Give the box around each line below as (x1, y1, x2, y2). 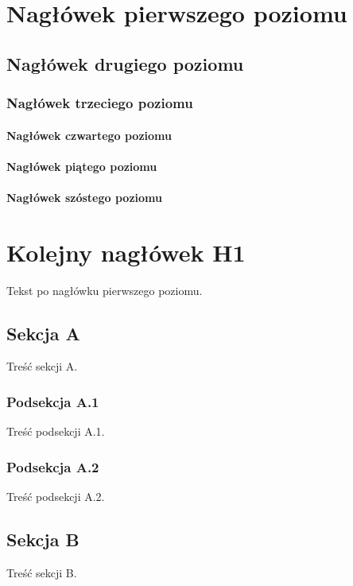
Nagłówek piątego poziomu (6, 157, 157, 174)
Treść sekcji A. (6, 358, 78, 374)
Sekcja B (6, 527, 80, 552)
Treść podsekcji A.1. (6, 423, 105, 440)
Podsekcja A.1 (6, 392, 99, 411)
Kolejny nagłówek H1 (6, 235, 246, 268)
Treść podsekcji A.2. (6, 488, 105, 505)
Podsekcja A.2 (6, 456, 99, 476)
